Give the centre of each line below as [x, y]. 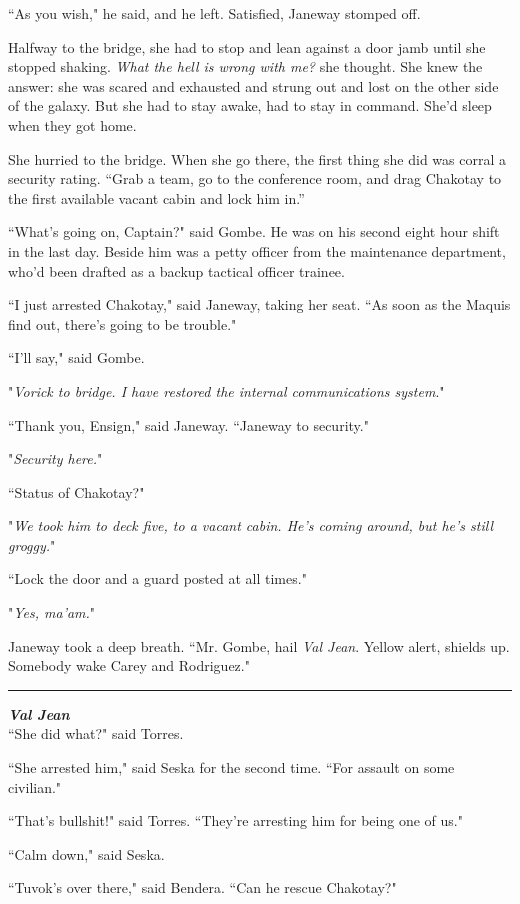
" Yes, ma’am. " [52, 612]
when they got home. [72, 124]
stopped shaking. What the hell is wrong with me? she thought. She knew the [245, 66]
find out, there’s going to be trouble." [122, 323]
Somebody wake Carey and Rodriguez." [129, 665]
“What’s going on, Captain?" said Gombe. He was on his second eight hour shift [254, 231]
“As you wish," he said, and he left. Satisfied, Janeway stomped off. [214, 13]
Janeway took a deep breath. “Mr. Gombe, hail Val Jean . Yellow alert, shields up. [259, 645]
